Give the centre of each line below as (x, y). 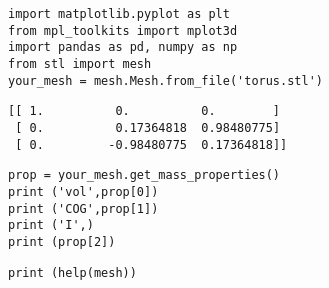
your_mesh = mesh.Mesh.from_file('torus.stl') (165, 80)
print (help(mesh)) (72, 272)
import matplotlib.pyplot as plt (119, 14)
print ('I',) (51, 225)
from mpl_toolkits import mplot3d (123, 30)
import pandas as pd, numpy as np (123, 47)
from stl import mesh (80, 63)
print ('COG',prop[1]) (83, 208)
